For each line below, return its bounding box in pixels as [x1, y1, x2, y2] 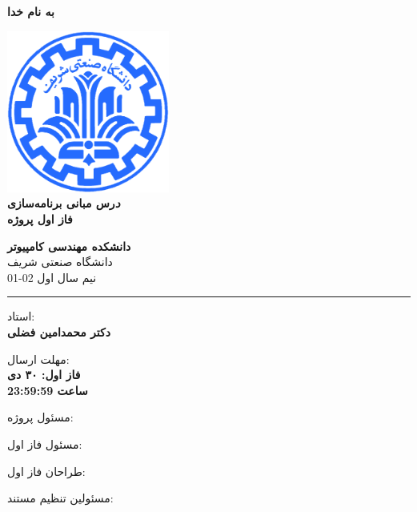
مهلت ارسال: [7, 350, 70, 367]
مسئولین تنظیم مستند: [7, 490, 114, 506]
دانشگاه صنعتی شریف [7, 253, 113, 270]
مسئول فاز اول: [7, 435, 82, 452]
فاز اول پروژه [7, 210, 73, 227]
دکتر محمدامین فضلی [7, 323, 110, 340]
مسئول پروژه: [7, 409, 74, 425]
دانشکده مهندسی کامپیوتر [7, 237, 131, 254]
